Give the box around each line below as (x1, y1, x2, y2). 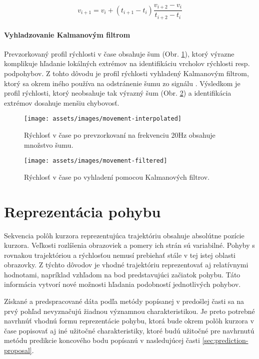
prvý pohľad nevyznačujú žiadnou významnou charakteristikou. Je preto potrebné (4, 305, 255, 316)
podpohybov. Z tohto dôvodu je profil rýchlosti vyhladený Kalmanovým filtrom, (4, 68, 249, 78)
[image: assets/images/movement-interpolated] (24, 115, 181, 123)
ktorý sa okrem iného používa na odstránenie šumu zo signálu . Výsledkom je (4, 78, 240, 88)
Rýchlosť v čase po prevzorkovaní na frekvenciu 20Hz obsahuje (24, 129, 215, 140)
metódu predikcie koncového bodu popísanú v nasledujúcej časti (4, 335, 200, 345)
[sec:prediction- (202, 335, 248, 345)
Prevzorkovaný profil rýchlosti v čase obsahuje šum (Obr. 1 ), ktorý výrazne (4, 48, 234, 59)
